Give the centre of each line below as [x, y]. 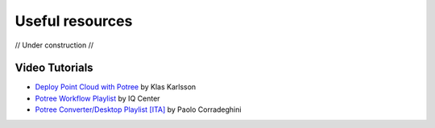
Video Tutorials [54, 68]
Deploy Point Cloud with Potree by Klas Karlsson [116, 87]
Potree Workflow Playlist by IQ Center [97, 98]
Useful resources [74, 21]
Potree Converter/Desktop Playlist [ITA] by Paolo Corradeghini [138, 109]
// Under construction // [54, 45]
